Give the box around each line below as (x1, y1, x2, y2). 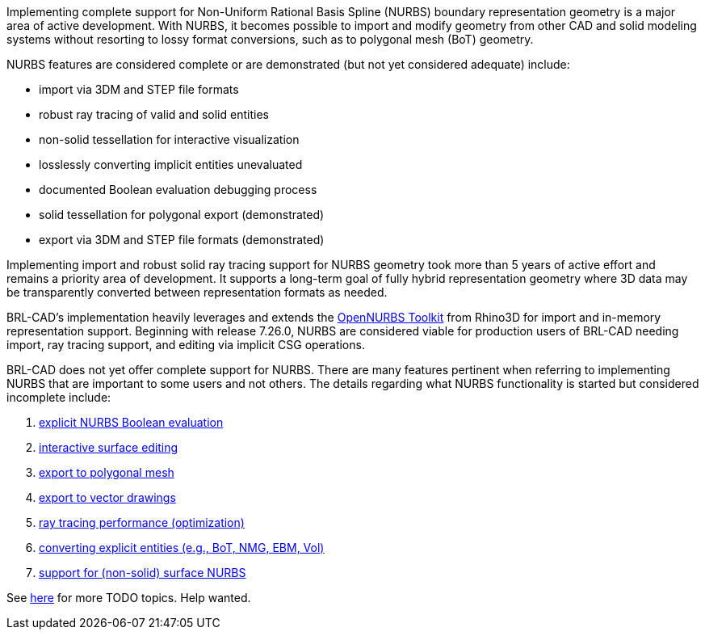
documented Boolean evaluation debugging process (39, 183, 317, 196)
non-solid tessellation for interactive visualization (39, 133, 300, 146)
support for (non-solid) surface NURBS (39, 566, 246, 579)
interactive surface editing (39, 440, 178, 454)
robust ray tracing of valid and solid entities (39, 107, 269, 121)
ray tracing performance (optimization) (39, 516, 245, 529)
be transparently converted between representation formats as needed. (6, 285, 388, 299)
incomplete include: (6, 390, 111, 404)
